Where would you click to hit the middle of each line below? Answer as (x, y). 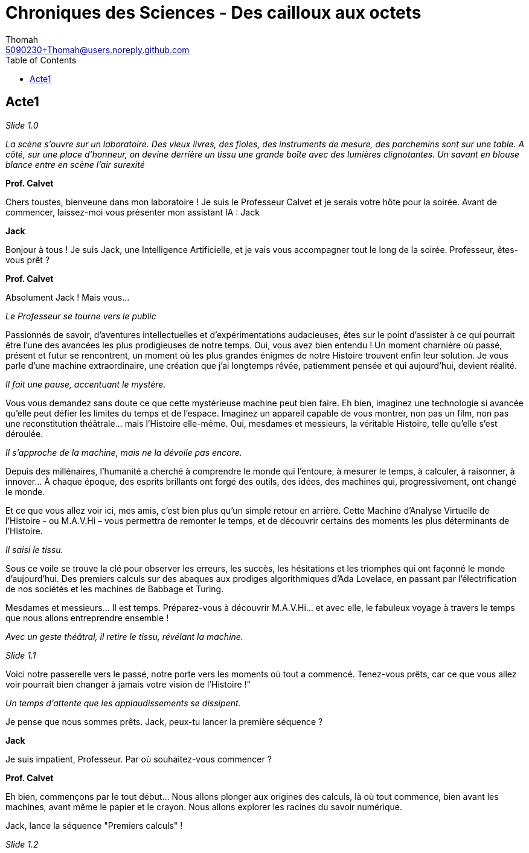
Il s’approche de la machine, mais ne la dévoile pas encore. (124, 452)
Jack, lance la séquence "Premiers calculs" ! (94, 825)
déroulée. (24, 433)
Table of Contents (41, 60)
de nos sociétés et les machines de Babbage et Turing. (115, 589)
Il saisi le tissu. (34, 549)
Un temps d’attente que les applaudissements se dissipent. (123, 703)
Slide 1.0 (22, 125)
